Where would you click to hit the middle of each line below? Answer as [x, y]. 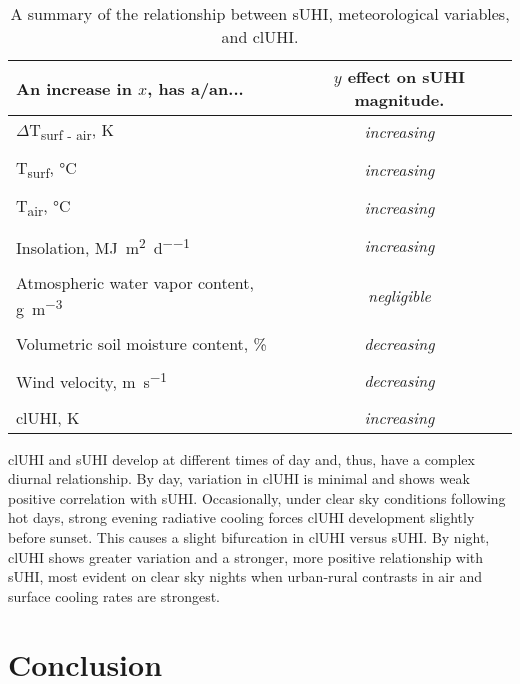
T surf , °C [46, 169]
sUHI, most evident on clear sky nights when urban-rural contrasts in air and [245, 576]
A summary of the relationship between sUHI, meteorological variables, [260, 13]
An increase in [74, 88]
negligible [399, 296]
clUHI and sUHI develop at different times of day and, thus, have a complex [241, 458]
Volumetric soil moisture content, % [141, 344]
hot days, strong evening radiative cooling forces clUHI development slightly [241, 517]
